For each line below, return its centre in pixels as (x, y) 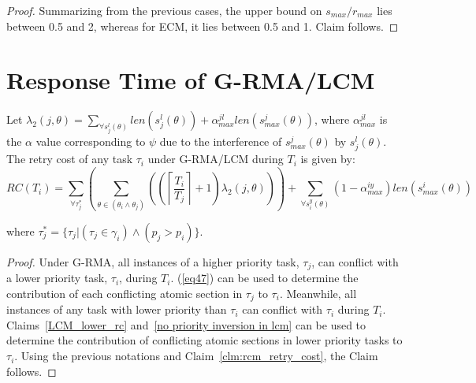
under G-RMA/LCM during (216, 159)
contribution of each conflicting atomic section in (125, 293)
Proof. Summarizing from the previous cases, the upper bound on (164, 10)
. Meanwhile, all (318, 293)
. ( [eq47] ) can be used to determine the (264, 278)
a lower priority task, (57, 278)
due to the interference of (221, 141)
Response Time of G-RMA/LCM (191, 80)
